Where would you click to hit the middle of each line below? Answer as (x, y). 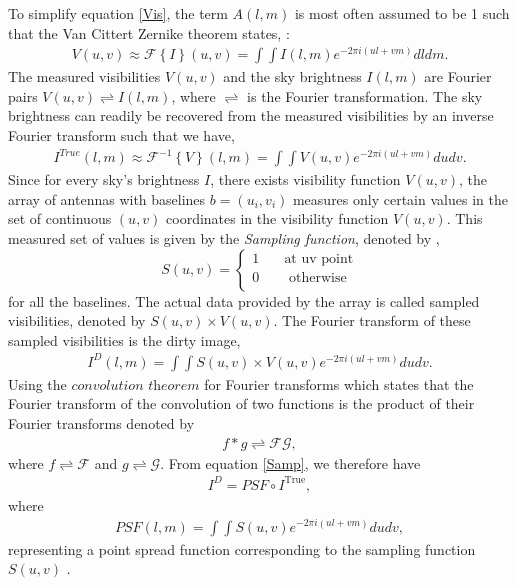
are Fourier (458, 76)
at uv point (319, 258)
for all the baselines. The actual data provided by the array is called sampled (244, 300)
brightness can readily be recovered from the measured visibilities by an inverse (251, 115)
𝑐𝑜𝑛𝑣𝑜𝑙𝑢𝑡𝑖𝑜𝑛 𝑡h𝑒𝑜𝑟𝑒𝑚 (135, 385)
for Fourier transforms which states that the (339, 383)
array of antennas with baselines (107, 198)
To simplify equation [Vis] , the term (118, 13)
